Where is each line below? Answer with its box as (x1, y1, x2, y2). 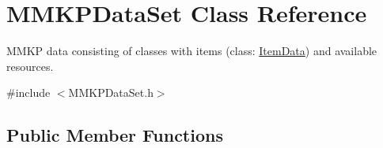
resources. (6, 57, 54, 74)
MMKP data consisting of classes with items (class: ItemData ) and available (6, 43, 377, 59)
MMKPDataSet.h (68, 84, 154, 101)
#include (6, 84, 51, 101)
